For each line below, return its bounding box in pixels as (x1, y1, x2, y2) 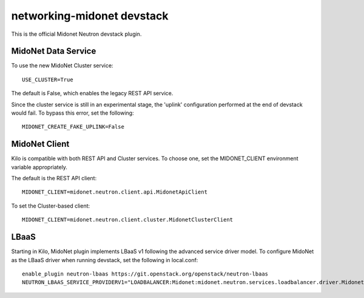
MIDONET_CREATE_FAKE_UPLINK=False (22, 123, 124, 130)
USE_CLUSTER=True (22, 76, 73, 83)
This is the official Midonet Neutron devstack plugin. (11, 30, 142, 38)
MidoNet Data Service (11, 46, 96, 56)
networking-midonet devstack (11, 9, 169, 22)
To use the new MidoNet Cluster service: (11, 62, 113, 69)
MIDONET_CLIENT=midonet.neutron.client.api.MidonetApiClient (22, 189, 207, 195)
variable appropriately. (11, 163, 68, 171)
